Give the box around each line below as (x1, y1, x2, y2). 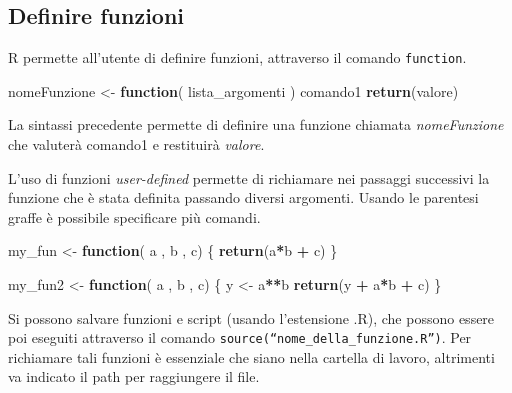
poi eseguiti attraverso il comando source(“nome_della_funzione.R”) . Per (8, 327, 472, 348)
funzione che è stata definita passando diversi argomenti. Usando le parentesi (8, 187, 479, 208)
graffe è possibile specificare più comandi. (8, 206, 261, 227)
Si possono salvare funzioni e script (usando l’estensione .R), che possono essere (8, 307, 495, 328)
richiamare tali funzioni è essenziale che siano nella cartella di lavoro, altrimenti (8, 346, 495, 367)
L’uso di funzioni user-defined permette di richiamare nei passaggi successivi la (8, 167, 490, 188)
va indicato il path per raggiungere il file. (8, 366, 260, 387)
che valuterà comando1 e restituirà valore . (8, 134, 265, 155)
